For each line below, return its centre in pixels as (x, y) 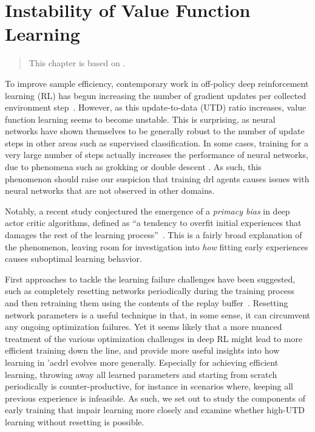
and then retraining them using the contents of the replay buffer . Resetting (147, 303)
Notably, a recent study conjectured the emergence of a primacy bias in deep (147, 211)
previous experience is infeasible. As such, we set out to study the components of (155, 398)
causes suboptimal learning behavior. (73, 259)
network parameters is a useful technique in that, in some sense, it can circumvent (158, 314)
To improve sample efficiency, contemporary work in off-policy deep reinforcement (157, 83)
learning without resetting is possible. (75, 421)
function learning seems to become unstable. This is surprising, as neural (140, 119)
